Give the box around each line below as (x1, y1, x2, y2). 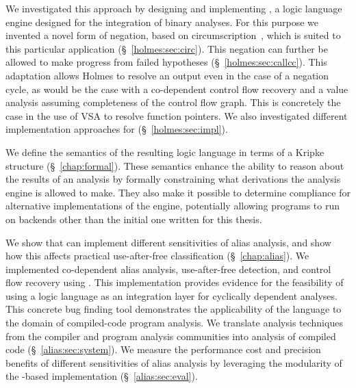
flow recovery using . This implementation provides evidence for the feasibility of (5, 275, 344, 289)
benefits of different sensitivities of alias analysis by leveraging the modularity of (5, 355, 342, 370)
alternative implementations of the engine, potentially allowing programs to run (5, 198, 340, 213)
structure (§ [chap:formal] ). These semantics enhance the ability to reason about (5, 158, 344, 172)
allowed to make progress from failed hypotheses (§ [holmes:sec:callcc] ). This (5, 55, 327, 69)
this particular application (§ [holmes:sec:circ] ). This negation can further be (5, 41, 328, 55)
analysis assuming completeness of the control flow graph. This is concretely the (5, 95, 341, 109)
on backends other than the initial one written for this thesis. (5, 211, 262, 226)
